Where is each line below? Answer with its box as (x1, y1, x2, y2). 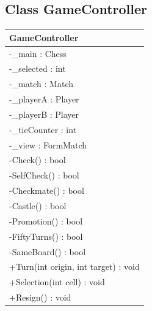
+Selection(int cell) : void (9, 275, 105, 288)
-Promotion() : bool (9, 214, 83, 227)
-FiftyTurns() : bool (9, 229, 83, 242)
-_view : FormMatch (9, 138, 87, 151)
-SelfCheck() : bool (9, 169, 79, 182)
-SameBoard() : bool (9, 245, 86, 258)
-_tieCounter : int (9, 123, 77, 136)
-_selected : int (9, 62, 66, 75)
